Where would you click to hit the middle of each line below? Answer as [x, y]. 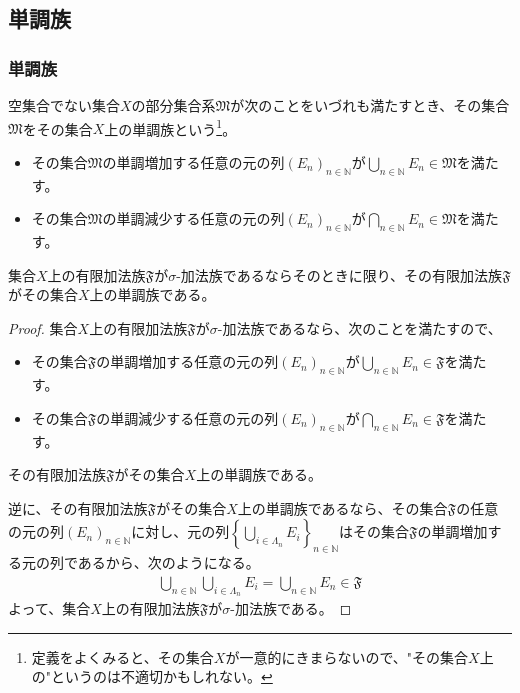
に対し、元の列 [180, 531]
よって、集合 [49, 608]
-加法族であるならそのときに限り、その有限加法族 [339, 274]
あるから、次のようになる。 [168, 562]
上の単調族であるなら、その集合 [342, 507]
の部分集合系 [173, 105]
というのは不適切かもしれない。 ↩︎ [162, 676]
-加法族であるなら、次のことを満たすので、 [359, 327]
